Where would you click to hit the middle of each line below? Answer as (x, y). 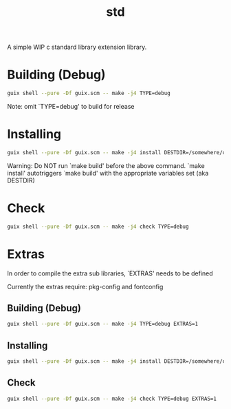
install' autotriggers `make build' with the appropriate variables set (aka (108, 173)
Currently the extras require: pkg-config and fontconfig (85, 286)
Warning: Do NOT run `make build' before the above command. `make (106, 165)
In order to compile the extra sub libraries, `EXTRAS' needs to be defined (110, 273)
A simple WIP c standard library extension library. (77, 47)
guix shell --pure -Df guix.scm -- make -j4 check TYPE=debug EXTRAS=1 (112, 399)
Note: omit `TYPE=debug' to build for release (71, 106)
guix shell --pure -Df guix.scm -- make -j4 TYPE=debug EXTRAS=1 (102, 324)
